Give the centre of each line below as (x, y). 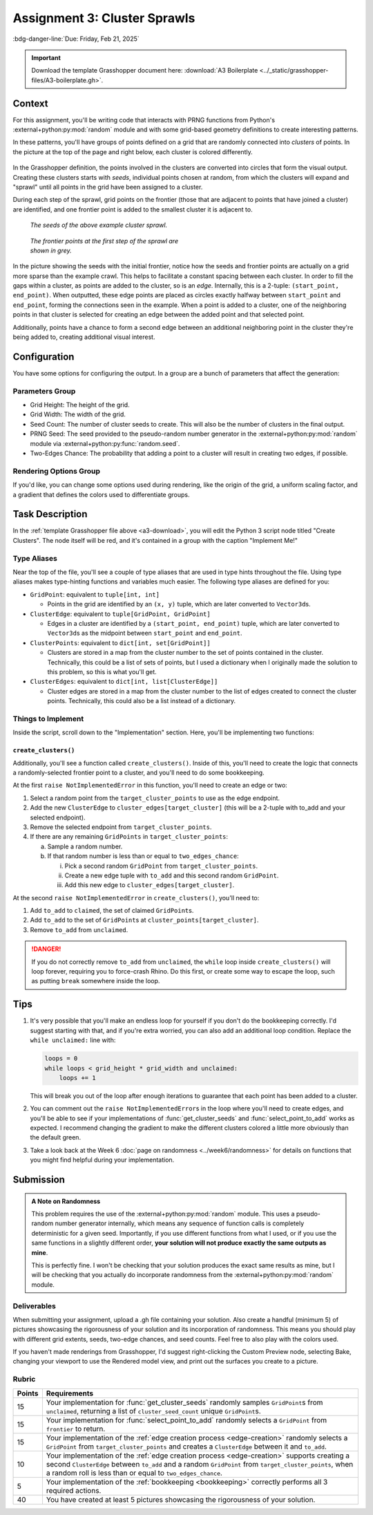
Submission (39, 1180)
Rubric (24, 1379)
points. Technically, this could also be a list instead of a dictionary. (142, 701)
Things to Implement (48, 718)
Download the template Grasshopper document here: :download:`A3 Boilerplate (145, 71)
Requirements (69, 1393)
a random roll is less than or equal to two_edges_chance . (134, 1473)
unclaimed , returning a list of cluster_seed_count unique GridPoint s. (154, 1411)
